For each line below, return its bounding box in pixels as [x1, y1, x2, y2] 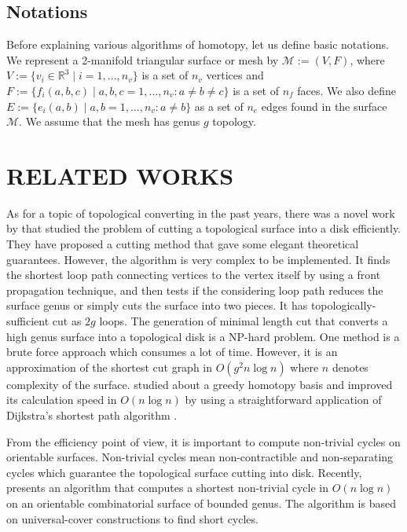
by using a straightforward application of [185, 391, 382, 408]
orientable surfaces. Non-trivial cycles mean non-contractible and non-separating [6, 449, 394, 465]
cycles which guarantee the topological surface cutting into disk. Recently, [6, 464, 362, 480]
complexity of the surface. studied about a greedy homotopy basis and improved [6, 376, 393, 392]
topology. [212, 113, 256, 130]
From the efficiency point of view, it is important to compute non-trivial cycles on [6, 433, 401, 449]
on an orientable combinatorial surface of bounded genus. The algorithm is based [6, 494, 396, 511]
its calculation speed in [6, 391, 117, 408]
